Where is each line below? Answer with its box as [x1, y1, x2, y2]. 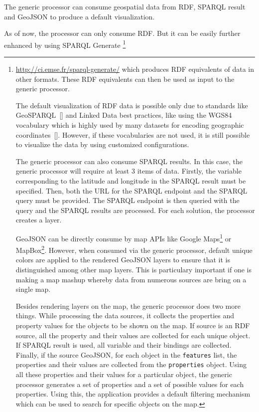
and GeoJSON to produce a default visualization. [4, 11, 155, 21]
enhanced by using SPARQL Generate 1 [4, 38, 126, 50]
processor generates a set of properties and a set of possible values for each [15, 379, 244, 389]
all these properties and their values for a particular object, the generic [15, 369, 232, 380]
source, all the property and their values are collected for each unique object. [15, 330, 251, 340]
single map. [15, 284, 51, 294]
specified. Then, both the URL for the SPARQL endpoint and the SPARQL [15, 185, 248, 196]
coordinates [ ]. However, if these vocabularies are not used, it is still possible [15, 129, 250, 140]
